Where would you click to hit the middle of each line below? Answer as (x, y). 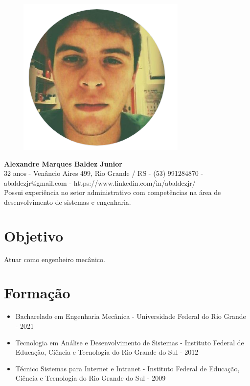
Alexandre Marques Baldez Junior (63, 163)
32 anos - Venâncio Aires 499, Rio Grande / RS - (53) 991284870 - (104, 173)
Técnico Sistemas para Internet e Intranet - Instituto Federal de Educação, (127, 368)
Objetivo (34, 235)
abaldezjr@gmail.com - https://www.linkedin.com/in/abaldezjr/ (100, 182)
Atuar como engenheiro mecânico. (55, 259)
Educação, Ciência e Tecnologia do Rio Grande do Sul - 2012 (107, 352)
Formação (37, 293)
